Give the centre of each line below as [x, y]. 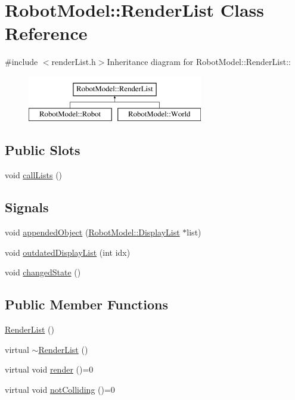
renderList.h [74, 62]
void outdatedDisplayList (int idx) [68, 252]
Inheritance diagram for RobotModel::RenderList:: [199, 62]
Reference [46, 33]
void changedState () [43, 272]
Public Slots [43, 150]
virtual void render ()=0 [49, 369]
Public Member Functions [86, 304]
